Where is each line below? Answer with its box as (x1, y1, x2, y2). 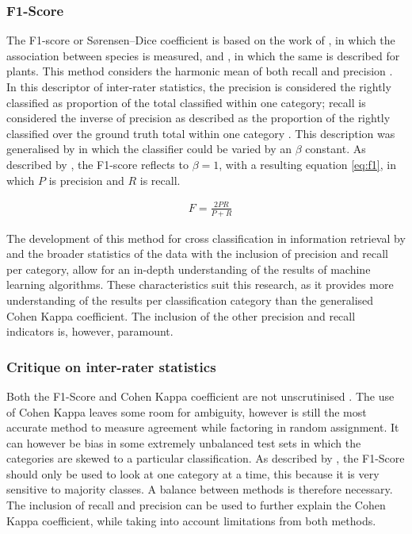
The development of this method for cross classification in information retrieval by (6, 229, 406, 246)
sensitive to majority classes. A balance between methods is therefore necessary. (6, 481, 393, 498)
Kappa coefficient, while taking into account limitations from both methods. (6, 512, 376, 528)
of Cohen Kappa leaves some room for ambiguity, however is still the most (6, 403, 367, 420)
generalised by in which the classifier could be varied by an (6, 140, 292, 157)
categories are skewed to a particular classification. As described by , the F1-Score (6, 450, 405, 467)
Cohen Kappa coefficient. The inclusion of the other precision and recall (6, 307, 356, 324)
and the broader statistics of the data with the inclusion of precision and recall (6, 245, 389, 262)
